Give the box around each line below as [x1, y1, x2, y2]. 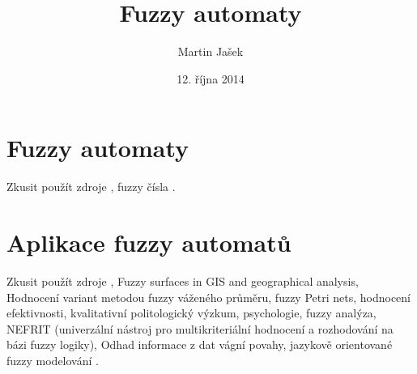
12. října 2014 [177, 70, 245, 87]
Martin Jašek [177, 43, 244, 60]
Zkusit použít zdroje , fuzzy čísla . [6, 178, 176, 195]
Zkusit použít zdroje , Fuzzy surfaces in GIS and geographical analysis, [6, 272, 359, 289]
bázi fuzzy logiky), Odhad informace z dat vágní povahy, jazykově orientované [6, 336, 393, 353]
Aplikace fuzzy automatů [6, 226, 291, 259]
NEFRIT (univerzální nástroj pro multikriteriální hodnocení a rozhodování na [6, 320, 394, 337]
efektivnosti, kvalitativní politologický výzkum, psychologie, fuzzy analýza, [6, 304, 377, 321]
